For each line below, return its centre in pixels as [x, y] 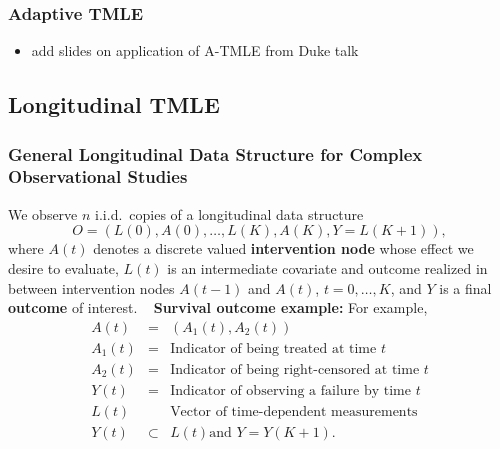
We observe [43, 213]
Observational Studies [98, 176]
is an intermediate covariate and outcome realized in [327, 267]
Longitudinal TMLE [114, 104]
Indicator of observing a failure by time [290, 390]
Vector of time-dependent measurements [294, 411]
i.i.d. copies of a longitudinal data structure [229, 213]
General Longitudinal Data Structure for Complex [215, 153]
